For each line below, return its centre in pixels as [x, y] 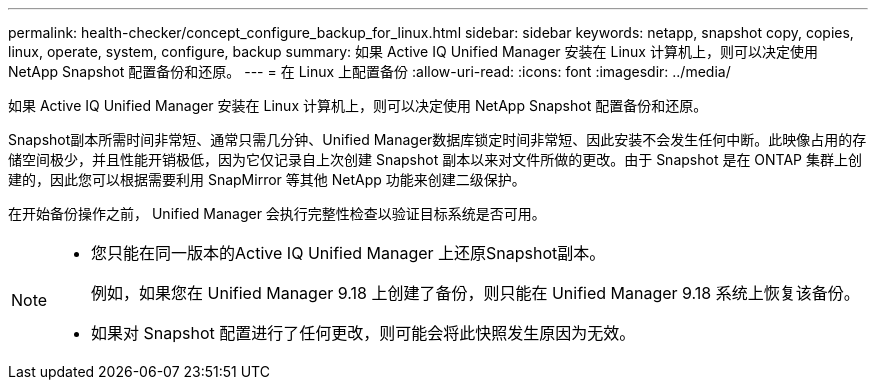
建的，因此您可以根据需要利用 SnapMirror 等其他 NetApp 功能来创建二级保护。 [267, 179]
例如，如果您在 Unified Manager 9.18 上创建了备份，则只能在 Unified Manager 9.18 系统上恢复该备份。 [475, 293]
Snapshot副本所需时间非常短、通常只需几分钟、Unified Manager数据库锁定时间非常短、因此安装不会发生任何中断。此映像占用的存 [437, 139]
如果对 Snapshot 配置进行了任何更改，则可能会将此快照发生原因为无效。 [363, 333]
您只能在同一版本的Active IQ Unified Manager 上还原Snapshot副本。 [348, 253]
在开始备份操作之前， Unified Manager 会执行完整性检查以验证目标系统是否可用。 [277, 213]
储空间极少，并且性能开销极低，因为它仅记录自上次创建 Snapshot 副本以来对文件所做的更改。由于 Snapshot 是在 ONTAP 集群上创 [435, 159]
